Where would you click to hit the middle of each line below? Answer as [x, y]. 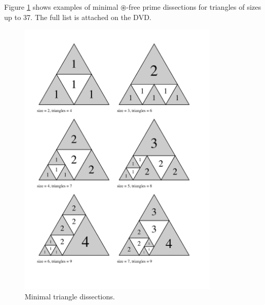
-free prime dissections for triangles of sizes [194, 7]
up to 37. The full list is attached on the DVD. [78, 17]
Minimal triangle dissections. [70, 296]
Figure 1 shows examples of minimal [61, 7]
